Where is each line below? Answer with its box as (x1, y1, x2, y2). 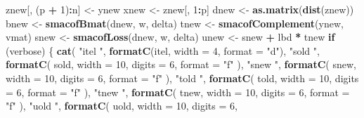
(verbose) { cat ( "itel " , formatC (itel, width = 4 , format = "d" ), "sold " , (6, 43, 320, 58)
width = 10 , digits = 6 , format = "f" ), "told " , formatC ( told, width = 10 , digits (6, 70, 359, 85)
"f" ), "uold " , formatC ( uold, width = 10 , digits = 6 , (6, 98, 238, 113)
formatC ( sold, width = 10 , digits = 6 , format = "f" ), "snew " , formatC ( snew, (6, 57, 356, 72)
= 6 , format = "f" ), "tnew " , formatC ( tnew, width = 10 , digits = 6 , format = (6, 84, 350, 99)
